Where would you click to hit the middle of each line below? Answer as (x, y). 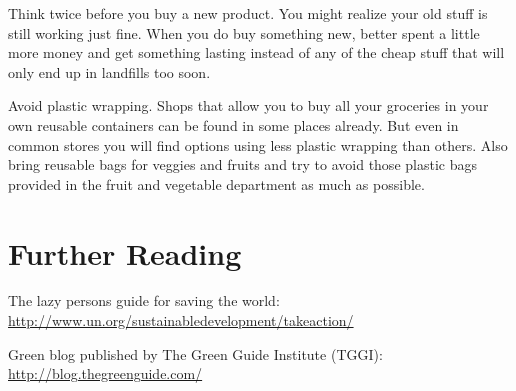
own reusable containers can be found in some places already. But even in (233, 124)
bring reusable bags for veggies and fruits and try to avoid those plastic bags (242, 164)
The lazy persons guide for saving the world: (144, 300)
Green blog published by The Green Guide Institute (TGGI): (195, 353)
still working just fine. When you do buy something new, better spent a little (244, 32)
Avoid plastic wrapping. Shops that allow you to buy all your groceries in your (248, 105)
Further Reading (125, 252)
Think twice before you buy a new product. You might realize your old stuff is (248, 13)
